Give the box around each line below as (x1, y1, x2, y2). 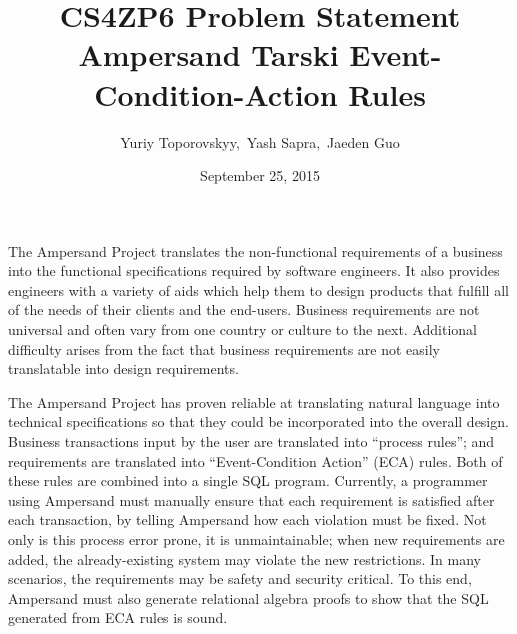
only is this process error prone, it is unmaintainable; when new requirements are (8, 529, 505, 549)
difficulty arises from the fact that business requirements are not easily (8, 338, 440, 359)
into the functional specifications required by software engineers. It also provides (8, 260, 500, 281)
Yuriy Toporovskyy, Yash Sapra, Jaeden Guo (120, 131, 400, 152)
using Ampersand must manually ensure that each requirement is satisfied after (8, 489, 495, 510)
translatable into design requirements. (8, 358, 239, 379)
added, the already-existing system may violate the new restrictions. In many (8, 548, 481, 569)
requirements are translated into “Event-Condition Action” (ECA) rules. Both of (8, 450, 503, 471)
